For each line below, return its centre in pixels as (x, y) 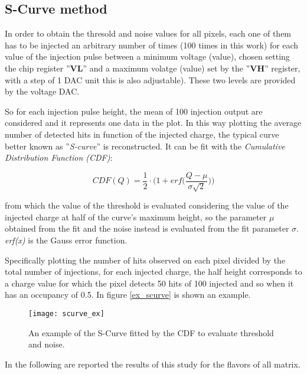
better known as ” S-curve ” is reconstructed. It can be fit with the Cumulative (145, 146)
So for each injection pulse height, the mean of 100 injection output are (134, 111)
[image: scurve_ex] (66, 313)
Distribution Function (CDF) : (59, 157)
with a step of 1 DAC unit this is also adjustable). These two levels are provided (150, 79)
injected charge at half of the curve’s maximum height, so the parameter (136, 217)
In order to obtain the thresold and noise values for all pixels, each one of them (148, 33)
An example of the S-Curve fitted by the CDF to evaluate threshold (151, 332)
